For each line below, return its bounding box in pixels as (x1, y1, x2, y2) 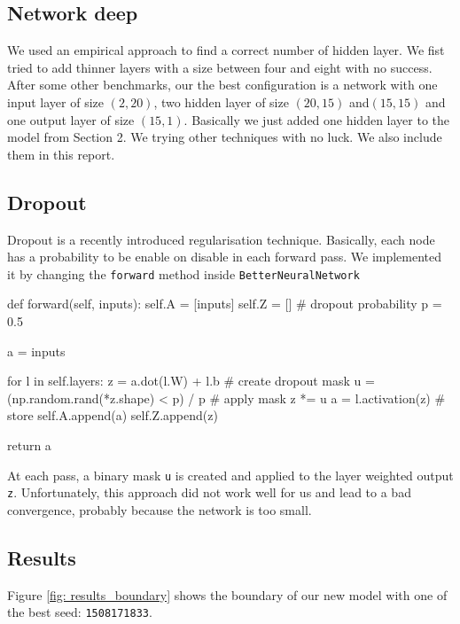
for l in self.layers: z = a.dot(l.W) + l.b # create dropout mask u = (7, 371, 375, 390)
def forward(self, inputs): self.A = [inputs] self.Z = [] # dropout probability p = (7, 294, 442, 313)
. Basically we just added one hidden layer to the (183, 110, 450, 129)
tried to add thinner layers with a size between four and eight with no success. (7, 58, 433, 76)
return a (7, 435, 51, 454)
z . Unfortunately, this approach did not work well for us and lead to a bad (7, 483, 411, 502)
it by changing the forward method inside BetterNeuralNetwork (7, 264, 360, 283)
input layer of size (7, 92, 105, 111)
